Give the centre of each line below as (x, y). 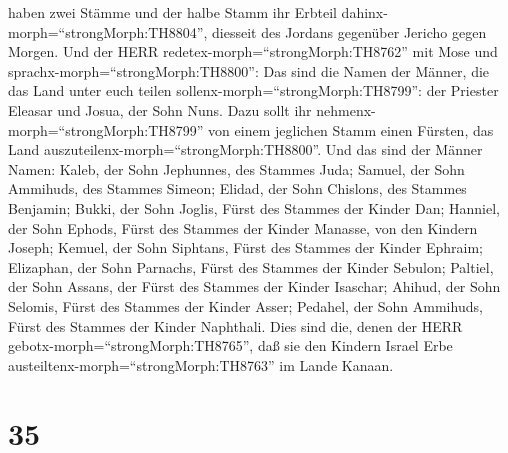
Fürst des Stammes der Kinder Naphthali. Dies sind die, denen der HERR (235, 325)
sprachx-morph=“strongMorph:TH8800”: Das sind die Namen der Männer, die (249, 70)
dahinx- (364, 12)
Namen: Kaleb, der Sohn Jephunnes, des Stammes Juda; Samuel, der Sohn (236, 168)
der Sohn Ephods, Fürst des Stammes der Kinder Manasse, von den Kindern (243, 227)
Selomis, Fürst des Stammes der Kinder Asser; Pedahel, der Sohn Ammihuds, (245, 305)
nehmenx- (346, 109)
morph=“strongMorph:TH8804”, (108, 31)
